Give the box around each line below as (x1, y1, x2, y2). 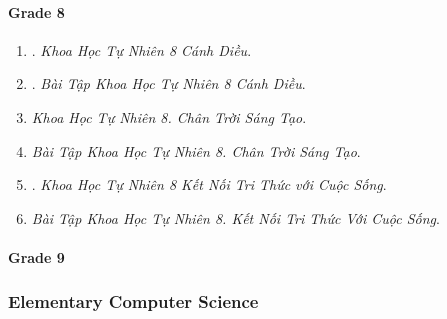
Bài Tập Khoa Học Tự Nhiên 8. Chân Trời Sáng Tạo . (31, 140, 361, 161)
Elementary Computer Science (8, 289, 259, 314)
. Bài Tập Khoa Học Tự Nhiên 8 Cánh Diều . (31, 73, 306, 94)
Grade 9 (8, 246, 65, 267)
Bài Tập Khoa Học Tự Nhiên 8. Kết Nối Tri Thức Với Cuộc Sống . (31, 207, 440, 228)
